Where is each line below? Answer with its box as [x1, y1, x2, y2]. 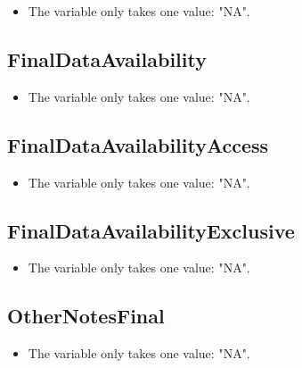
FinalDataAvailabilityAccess [7, 130, 269, 158]
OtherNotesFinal [7, 302, 165, 330]
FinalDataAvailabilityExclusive [7, 216, 295, 244]
